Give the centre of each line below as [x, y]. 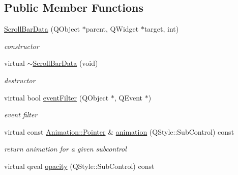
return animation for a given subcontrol [65, 149]
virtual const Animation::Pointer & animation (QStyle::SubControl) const [119, 131]
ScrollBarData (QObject [42, 29]
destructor [20, 80]
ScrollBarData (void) [65, 63]
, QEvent [128, 97]
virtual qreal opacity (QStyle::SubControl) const [79, 166]
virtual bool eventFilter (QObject [56, 97]
